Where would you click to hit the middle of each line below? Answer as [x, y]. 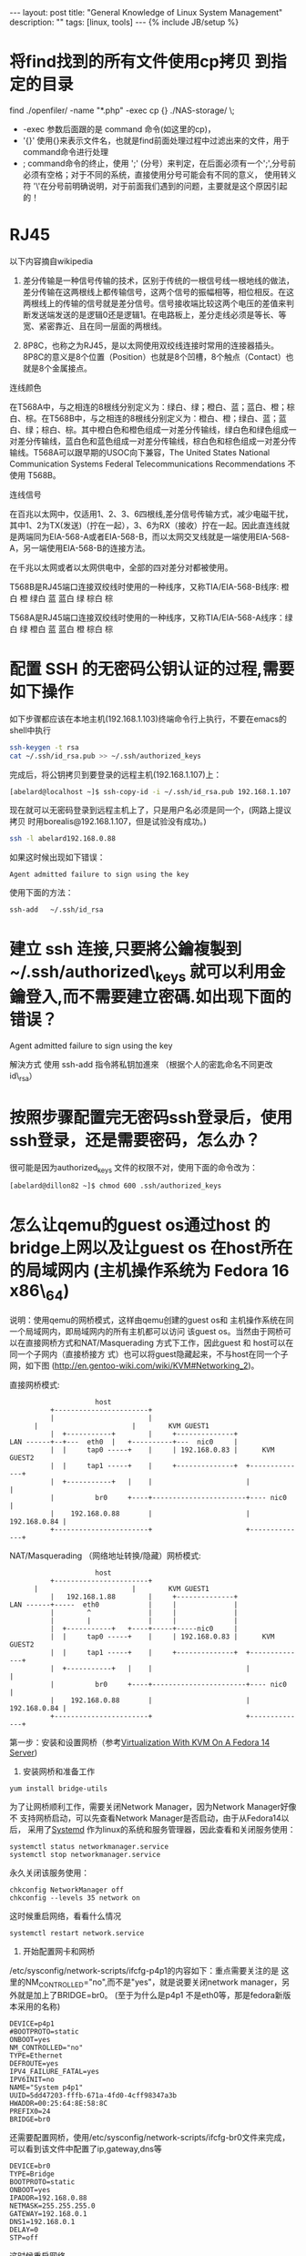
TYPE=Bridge [32, 2174]
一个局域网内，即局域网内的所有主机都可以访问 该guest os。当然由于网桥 [147, 1331]
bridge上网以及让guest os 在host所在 [151, 1247]
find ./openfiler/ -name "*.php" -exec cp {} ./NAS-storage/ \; [122, 110]
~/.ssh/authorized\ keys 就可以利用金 [148, 973]
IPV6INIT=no [32, 2079]
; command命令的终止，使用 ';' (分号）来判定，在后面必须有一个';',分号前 [159, 163]
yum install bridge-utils [58, 1788]
